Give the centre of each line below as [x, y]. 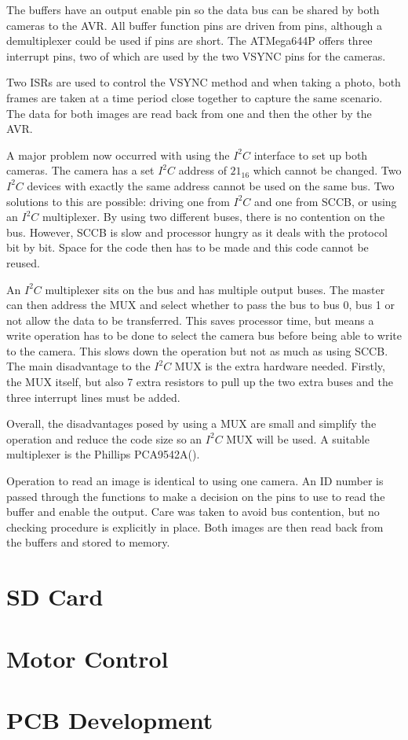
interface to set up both [311, 155]
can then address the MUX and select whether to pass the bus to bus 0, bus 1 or [200, 305]
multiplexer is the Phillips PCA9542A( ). [103, 454]
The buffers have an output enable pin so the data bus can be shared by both [193, 9]
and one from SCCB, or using [326, 201]
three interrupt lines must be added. [93, 397]
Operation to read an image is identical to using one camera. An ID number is [195, 481]
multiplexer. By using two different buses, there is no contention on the [213, 217]
